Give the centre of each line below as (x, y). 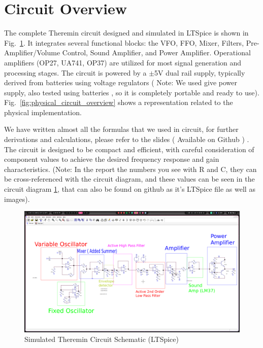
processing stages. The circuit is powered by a (75, 72)
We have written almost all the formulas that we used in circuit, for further (121, 129)
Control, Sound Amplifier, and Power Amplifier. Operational (156, 53)
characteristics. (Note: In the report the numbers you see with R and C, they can (130, 169)
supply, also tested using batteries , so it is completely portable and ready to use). (132, 92)
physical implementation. (43, 112)
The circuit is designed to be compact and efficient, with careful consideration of (129, 149)
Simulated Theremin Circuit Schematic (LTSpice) (102, 339)
